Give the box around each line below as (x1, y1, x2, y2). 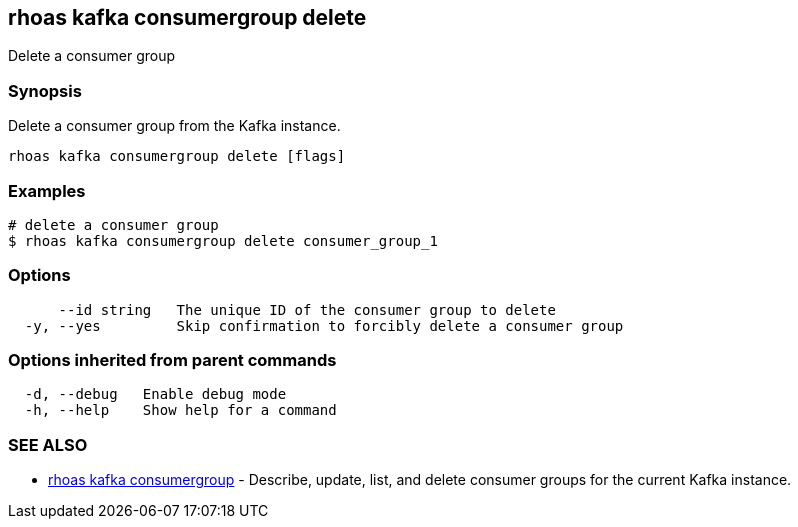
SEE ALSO (8, 434, 88, 455)
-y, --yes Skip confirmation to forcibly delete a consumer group (24, 317, 624, 334)
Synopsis (8, 80, 82, 101)
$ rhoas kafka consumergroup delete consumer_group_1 (8, 232, 438, 249)
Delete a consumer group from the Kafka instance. (8, 117, 341, 135)
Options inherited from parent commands (8, 350, 337, 371)
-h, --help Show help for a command (24, 402, 337, 419)
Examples (8, 180, 86, 201)
